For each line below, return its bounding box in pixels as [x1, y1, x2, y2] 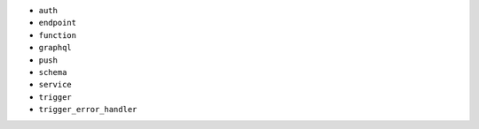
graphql [38, 42, 73, 53]
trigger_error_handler [38, 104, 137, 115]
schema [38, 67, 67, 77]
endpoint [38, 18, 77, 28]
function [38, 30, 77, 40]
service [38, 80, 73, 90]
